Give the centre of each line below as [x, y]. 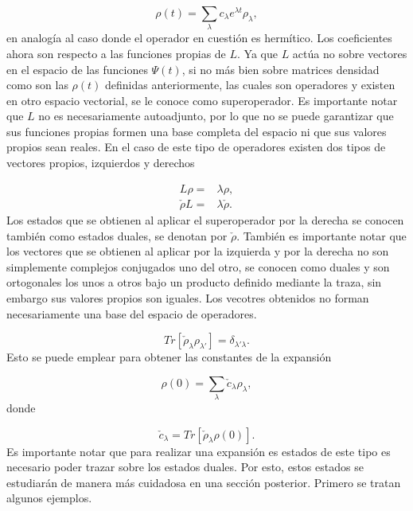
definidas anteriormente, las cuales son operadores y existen [250, 85]
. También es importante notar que [321, 235]
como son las [37, 85]
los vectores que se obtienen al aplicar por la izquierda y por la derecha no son [198, 251]
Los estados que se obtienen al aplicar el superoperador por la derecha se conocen [205, 219]
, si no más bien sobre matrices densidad [281, 69]
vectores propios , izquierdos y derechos [101, 163]
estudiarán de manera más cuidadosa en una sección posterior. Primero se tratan [204, 482]
